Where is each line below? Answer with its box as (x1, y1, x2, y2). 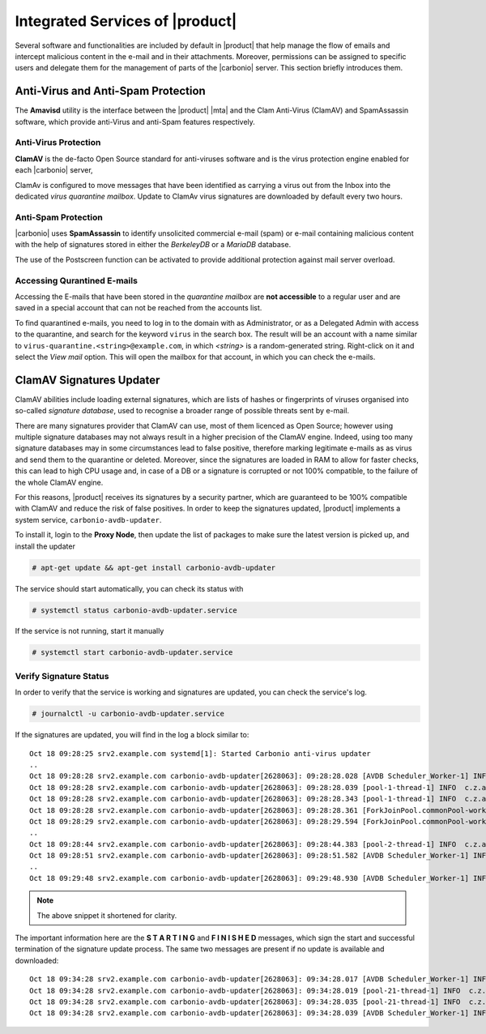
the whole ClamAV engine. (15, 477, 104, 487)
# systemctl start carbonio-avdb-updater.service (32, 648, 233, 657)
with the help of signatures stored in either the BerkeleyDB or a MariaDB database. (15, 240, 292, 250)
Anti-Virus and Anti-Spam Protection (15, 84, 206, 98)
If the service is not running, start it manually (15, 626, 164, 636)
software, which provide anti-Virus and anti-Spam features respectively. (15, 117, 255, 126)
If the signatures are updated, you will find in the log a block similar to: (15, 730, 249, 740)
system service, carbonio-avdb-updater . (15, 515, 162, 524)
